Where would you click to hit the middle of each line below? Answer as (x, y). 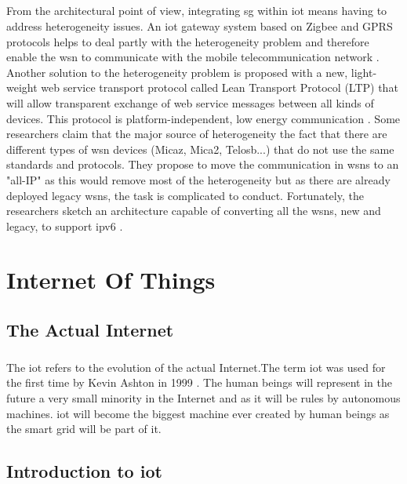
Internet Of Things (111, 280)
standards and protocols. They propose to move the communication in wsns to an (203, 164)
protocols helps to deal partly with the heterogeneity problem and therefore (188, 41)
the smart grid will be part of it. (84, 429)
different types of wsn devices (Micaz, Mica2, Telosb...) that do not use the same (200, 149)
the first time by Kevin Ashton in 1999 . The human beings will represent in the (199, 382)
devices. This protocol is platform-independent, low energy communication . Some (203, 118)
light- (364, 72)
